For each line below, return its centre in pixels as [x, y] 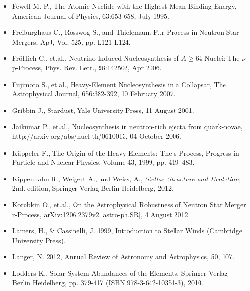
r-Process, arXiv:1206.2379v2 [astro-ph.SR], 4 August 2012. [101, 214]
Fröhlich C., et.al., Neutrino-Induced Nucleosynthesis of [95, 58]
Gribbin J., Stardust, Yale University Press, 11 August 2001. [103, 110]
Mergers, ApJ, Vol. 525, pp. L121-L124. [71, 41]
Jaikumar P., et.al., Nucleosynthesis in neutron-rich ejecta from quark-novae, [127, 126]
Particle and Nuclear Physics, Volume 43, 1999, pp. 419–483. [103, 162]
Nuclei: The [222, 58]
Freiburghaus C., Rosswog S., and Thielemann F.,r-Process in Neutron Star [125, 32]
